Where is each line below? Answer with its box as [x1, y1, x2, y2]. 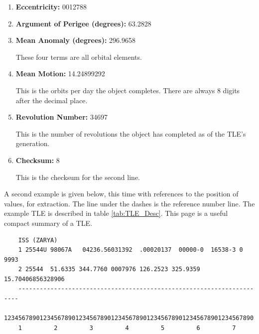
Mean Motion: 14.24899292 [15, 68, 105, 79]
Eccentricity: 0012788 [15, 1, 87, 11]
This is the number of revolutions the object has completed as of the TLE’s [15, 128, 246, 139]
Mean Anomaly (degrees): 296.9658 [15, 35, 135, 45]
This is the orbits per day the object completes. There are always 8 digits [15, 85, 240, 95]
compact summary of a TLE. [4, 217, 93, 228]
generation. [15, 138, 50, 149]
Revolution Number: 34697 [15, 112, 108, 122]
